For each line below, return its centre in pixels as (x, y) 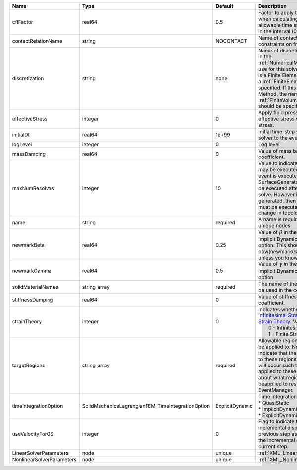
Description (272, 6)
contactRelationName (37, 41)
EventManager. (276, 390)
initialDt (21, 135)
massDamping (29, 154)
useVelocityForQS (33, 434)
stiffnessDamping (33, 300)
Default (224, 6)
